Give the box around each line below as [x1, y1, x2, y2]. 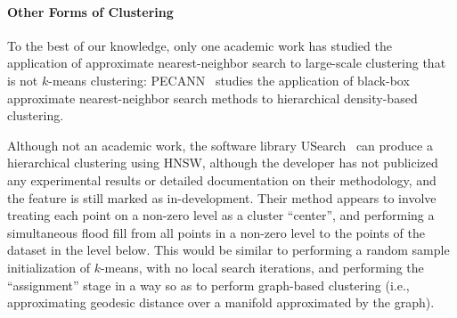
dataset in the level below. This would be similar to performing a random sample [7, 241, 450, 259]
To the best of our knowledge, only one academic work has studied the [7, 36, 392, 54]
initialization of [7, 257, 90, 276]
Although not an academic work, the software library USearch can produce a [7, 135, 433, 154]
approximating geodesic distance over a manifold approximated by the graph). [7, 293, 435, 312]
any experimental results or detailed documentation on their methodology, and [7, 170, 437, 189]
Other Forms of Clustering [7, 2, 174, 20]
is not [7, 70, 38, 89]
